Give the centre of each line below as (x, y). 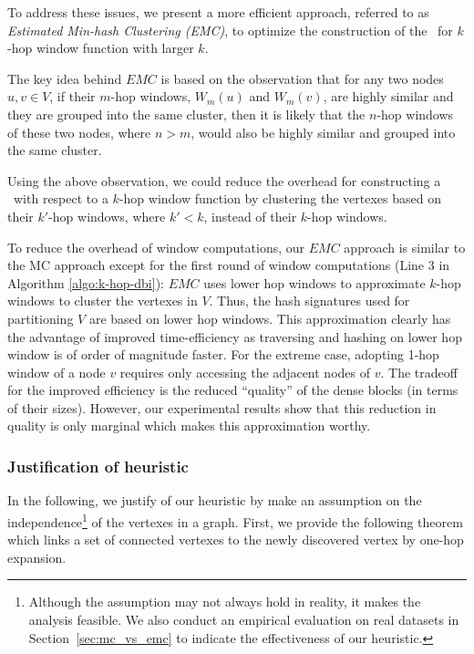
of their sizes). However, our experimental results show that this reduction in (222, 407)
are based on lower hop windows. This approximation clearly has (270, 318)
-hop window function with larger (101, 48)
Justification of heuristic (98, 466)
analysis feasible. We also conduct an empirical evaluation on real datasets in (244, 619)
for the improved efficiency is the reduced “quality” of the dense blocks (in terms (233, 390)
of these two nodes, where (79, 132)
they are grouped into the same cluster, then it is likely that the (186, 114)
